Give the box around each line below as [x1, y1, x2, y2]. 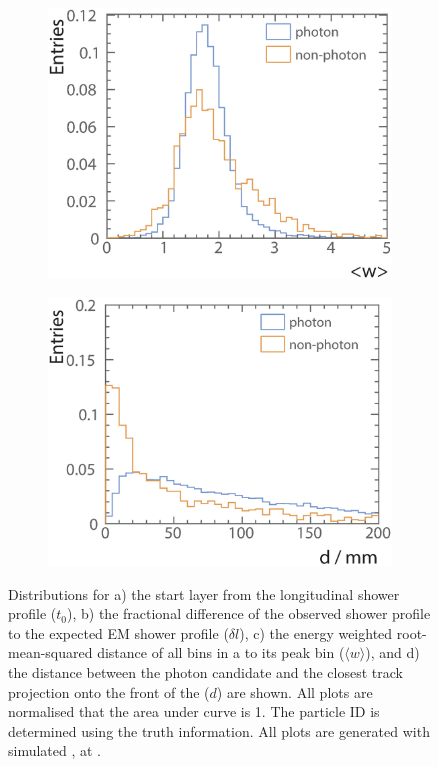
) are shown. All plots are [216, 681, 373, 702]
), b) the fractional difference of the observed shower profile [67, 603, 431, 624]
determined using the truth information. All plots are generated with [8, 720, 430, 741]
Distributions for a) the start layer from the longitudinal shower [8, 583, 400, 604]
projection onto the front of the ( [8, 681, 210, 702]
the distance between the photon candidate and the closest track [8, 662, 403, 683]
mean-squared [8, 642, 93, 663]
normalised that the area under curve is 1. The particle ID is [8, 701, 380, 722]
